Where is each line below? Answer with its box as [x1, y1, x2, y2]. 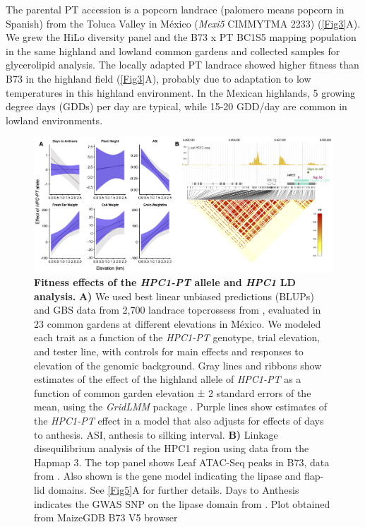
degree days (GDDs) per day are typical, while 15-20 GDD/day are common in [6, 99, 347, 114]
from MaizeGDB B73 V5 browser [34, 510, 178, 525]
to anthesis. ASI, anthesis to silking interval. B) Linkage [34, 427, 278, 442]
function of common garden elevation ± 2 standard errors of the [34, 385, 311, 400]
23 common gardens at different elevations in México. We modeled [34, 316, 321, 331]
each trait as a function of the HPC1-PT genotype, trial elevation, [34, 330, 321, 345]
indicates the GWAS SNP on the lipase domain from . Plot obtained [34, 496, 330, 511]
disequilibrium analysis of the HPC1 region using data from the [34, 441, 309, 456]
